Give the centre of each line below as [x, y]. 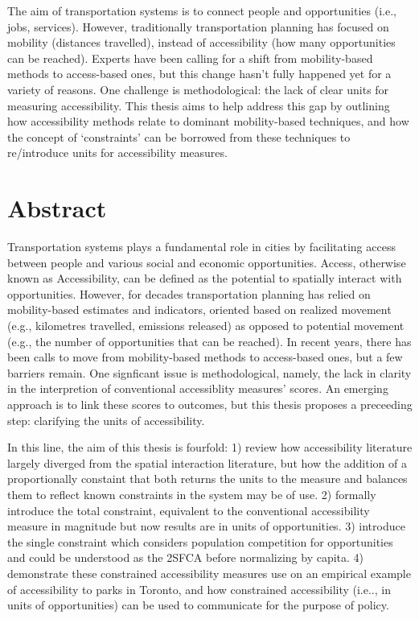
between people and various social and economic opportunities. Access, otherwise [207, 262]
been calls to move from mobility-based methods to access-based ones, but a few [205, 357]
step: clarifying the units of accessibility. [106, 420]
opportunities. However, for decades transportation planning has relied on [189, 293]
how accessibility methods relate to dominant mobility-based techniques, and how [208, 121]
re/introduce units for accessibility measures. [117, 153]
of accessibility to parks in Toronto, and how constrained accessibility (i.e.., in [199, 589]
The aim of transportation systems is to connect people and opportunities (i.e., [202, 10]
